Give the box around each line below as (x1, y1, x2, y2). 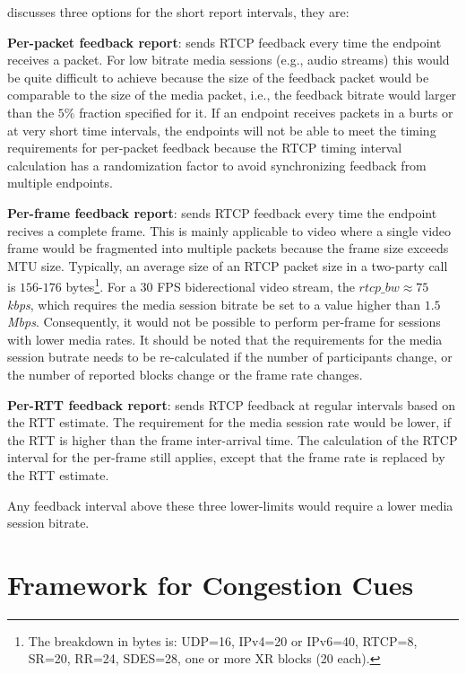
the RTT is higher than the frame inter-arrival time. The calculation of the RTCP (7, 430, 458, 449)
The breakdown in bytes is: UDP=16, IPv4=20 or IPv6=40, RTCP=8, (28, 631, 418, 650)
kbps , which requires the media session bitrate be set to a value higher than (7, 294, 421, 313)
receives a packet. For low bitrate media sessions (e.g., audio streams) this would (7, 50, 450, 69)
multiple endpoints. (7, 173, 113, 192)
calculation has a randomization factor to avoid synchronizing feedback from (7, 155, 427, 174)
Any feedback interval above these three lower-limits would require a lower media (7, 495, 453, 514)
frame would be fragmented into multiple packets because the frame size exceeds (7, 239, 449, 258)
